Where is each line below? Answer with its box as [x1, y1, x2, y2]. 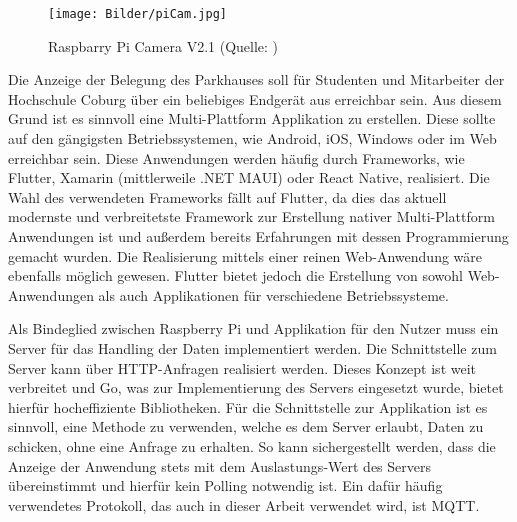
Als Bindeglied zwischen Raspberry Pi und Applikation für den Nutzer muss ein [8, 318, 499, 339]
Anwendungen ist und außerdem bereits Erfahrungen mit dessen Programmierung [8, 226, 509, 246]
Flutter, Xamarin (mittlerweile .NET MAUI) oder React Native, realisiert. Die [8, 167, 490, 188]
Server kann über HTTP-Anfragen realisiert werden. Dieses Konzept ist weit [8, 357, 477, 378]
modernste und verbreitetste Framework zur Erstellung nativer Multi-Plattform [8, 206, 495, 227]
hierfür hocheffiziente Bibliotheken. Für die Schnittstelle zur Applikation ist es [8, 396, 488, 417]
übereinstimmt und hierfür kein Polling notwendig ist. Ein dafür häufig [8, 475, 443, 496]
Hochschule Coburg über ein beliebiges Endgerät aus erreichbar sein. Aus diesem [8, 88, 502, 109]
